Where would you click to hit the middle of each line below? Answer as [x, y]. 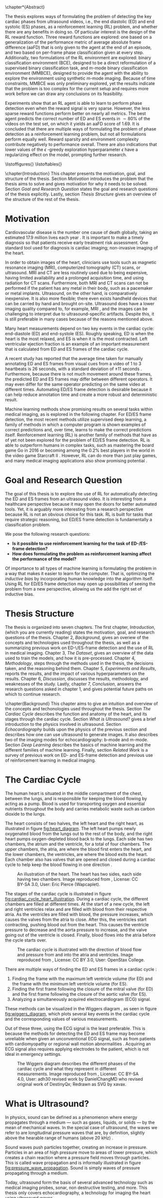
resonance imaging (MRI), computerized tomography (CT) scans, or [73, 267]
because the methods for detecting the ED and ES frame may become [75, 1034]
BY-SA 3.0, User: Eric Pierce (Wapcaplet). [59, 884]
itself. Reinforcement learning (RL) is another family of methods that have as [81, 435]
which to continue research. [33, 694]
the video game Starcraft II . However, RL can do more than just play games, [81, 455]
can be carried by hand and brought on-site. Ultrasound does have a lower [80, 303]
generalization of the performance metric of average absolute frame [73, 42]
